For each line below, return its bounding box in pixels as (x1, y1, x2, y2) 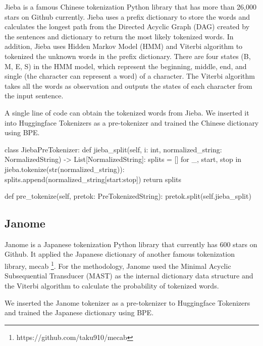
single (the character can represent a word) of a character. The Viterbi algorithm (5, 71, 255, 81)
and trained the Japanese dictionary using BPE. (5, 307, 154, 318)
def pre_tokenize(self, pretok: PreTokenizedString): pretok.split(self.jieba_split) (5, 191, 251, 201)
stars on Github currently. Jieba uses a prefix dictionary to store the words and (5, 11, 250, 22)
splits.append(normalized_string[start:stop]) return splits (5, 174, 182, 184)
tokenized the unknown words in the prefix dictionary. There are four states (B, (5, 50, 251, 61)
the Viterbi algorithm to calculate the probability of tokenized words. (5, 280, 219, 291)
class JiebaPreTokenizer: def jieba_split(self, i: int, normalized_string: (5, 144, 222, 154)
